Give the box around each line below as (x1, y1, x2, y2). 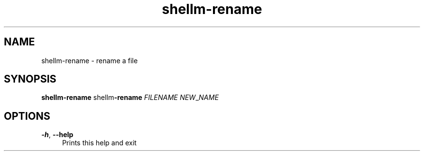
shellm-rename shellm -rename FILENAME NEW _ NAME (41, 93, 219, 102)
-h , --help (41, 130, 74, 139)
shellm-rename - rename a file (41, 56, 138, 65)
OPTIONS (4, 110, 50, 122)
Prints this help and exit (62, 139, 137, 147)
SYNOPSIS (4, 73, 57, 85)
